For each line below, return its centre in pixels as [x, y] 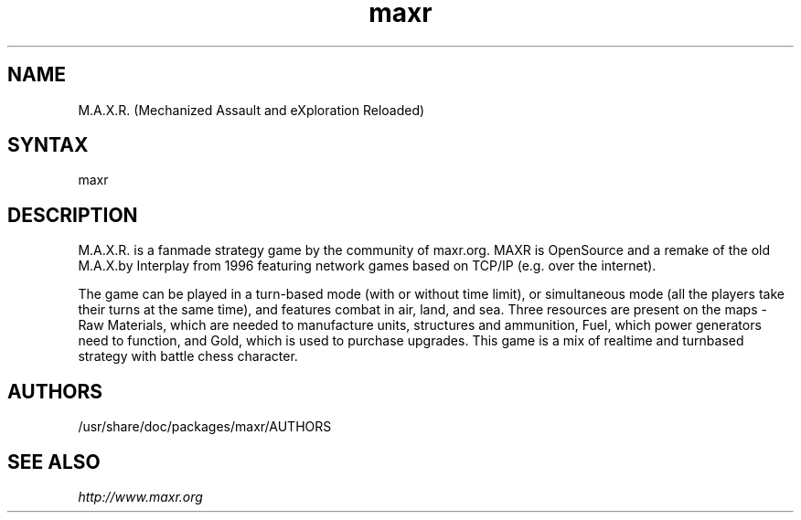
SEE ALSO [54, 462]
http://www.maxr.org [140, 496]
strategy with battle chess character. [188, 356]
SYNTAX [48, 145]
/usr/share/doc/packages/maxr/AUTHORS [205, 427]
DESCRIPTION [73, 215]
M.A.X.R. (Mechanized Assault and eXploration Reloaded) [251, 110]
